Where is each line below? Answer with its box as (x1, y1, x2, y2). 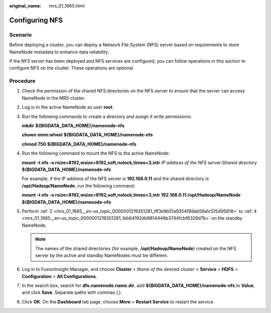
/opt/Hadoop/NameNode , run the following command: (22, 183, 135, 189)
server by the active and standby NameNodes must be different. (35, 252, 168, 258)
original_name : (9, 3, 42, 9)
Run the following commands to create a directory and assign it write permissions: (22, 113, 192, 119)
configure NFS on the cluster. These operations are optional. (9, 65, 134, 71)
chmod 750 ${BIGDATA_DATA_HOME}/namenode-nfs (22, 141, 137, 147)
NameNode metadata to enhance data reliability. (9, 49, 109, 55)
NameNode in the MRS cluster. (22, 95, 85, 101)
